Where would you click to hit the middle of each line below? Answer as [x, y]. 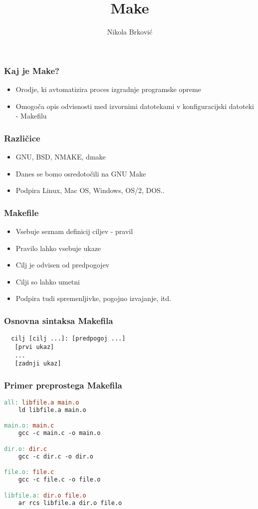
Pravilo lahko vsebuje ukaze [58, 248]
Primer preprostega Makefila [63, 385]
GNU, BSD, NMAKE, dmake [61, 157]
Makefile [21, 212]
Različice [22, 138]
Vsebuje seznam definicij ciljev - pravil [74, 231]
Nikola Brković [130, 32]
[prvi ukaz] [34, 347]
